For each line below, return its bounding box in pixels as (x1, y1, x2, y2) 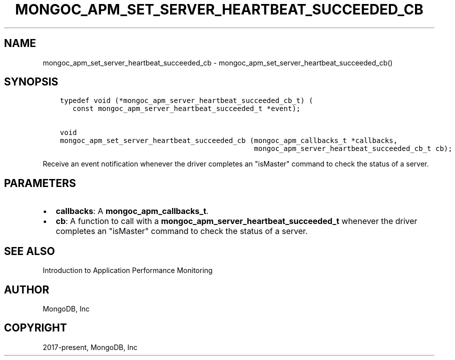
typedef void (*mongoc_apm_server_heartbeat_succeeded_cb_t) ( (60, 96, 313, 105)
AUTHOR (4, 283, 50, 296)
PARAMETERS (4, 176, 76, 189)
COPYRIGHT (4, 321, 67, 334)
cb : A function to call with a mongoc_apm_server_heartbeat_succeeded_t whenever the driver (56, 216, 417, 226)
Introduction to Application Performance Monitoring (43, 266, 213, 275)
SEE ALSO (4, 244, 55, 257)
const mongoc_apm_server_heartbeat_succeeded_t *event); (73, 104, 301, 113)
